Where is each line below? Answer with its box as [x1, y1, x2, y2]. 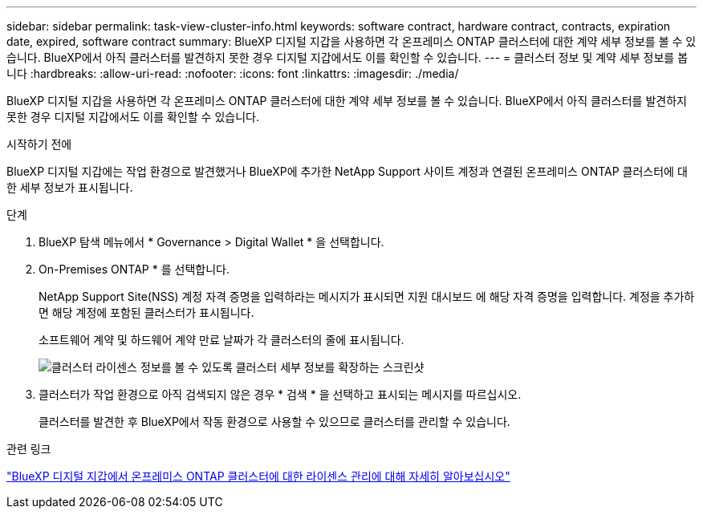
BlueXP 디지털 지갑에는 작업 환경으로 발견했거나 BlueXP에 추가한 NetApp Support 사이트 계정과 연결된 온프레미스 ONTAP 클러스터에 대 [6, 164, 688, 178]
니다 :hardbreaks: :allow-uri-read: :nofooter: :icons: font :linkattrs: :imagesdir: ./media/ [6, 67, 459, 80]
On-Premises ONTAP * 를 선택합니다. [39, 262, 230, 276]
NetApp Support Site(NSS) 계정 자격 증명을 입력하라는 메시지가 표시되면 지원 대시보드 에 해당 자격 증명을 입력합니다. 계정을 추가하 [39, 290, 695, 303]
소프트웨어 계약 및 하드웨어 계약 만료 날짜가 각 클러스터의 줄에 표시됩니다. [39, 333, 404, 347]
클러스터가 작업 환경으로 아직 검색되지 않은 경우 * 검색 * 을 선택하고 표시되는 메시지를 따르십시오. [39, 387, 522, 401]
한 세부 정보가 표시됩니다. [6, 180, 133, 194]
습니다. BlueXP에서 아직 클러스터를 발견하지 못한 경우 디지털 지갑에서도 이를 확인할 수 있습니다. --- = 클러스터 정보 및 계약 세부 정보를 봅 [6, 51, 689, 64]
